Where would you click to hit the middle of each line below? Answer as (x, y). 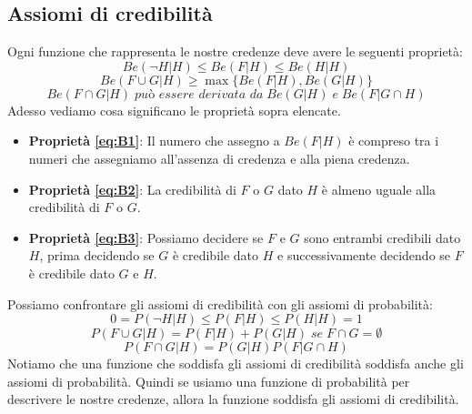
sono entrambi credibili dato (382, 237)
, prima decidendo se (97, 255)
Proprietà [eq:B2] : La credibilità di (132, 189)
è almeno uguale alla (379, 189)
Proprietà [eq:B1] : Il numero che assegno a (154, 141)
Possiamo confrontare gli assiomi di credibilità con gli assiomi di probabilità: (220, 303)
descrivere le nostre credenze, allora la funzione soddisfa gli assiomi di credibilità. (233, 399)
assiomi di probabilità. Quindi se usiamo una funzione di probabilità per (209, 381)
